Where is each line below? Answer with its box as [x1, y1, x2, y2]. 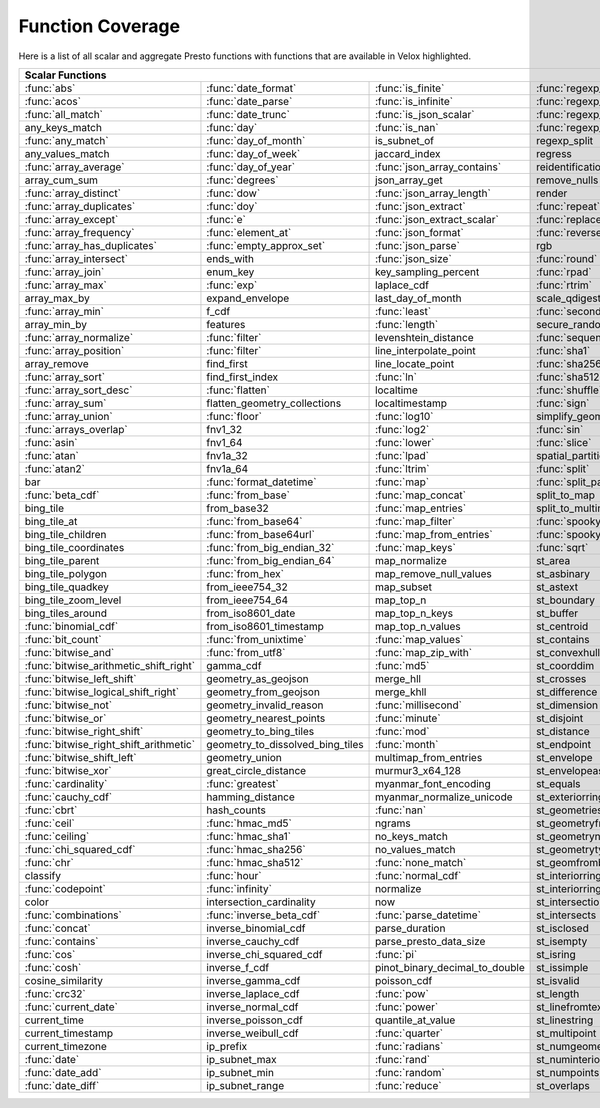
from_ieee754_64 [206, 593, 289, 607]
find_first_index [206, 370, 279, 384]
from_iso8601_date [206, 606, 296, 620]
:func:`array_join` [24, 265, 105, 279]
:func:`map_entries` [375, 501, 467, 515]
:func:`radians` [375, 1039, 444, 1053]
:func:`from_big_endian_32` [206, 540, 335, 554]
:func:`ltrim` [375, 461, 430, 475]
